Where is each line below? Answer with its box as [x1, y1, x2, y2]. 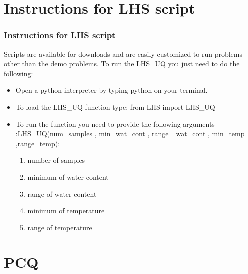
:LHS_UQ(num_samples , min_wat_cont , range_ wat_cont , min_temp [15, 128, 245, 139]
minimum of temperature [27, 205, 105, 216]
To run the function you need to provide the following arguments [15, 118, 215, 129]
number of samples [27, 155, 85, 165]
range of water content [27, 188, 97, 199]
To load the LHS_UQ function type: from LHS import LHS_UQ [15, 101, 215, 112]
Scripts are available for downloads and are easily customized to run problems [4, 48, 243, 59]
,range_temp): [15, 138, 60, 148]
